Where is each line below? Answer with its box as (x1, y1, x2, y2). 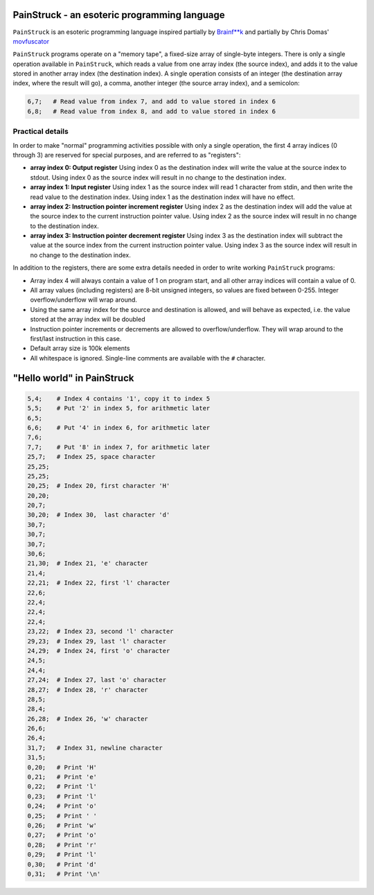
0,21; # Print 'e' (27, 773, 97, 781)
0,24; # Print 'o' (27, 802, 97, 810)
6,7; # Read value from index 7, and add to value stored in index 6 (27, 98, 276, 105)
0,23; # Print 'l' (27, 792, 97, 800)
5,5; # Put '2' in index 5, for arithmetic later (27, 404, 211, 412)
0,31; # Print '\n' (27, 870, 101, 878)
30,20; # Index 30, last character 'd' (27, 511, 170, 519)
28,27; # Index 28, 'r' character (27, 686, 148, 693)
